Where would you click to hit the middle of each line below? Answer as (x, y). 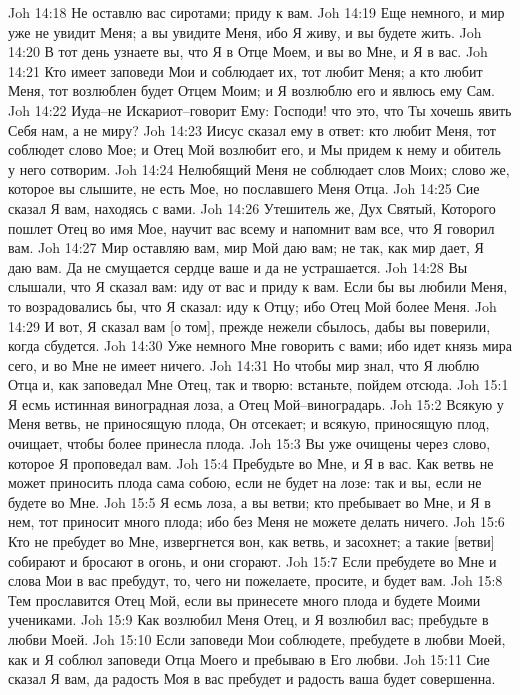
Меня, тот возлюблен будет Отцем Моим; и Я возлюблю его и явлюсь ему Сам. (251, 90)
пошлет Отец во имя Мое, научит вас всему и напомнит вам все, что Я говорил (251, 227)
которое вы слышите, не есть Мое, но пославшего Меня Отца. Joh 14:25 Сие (244, 188)
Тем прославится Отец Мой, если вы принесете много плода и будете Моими (244, 599)
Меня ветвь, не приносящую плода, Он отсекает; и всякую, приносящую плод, (249, 423)
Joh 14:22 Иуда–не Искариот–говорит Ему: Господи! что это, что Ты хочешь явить (260, 109)
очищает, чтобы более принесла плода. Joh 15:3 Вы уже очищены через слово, (249, 443)
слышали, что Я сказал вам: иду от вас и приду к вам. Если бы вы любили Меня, (258, 286)
